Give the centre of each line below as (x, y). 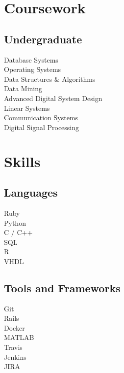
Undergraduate (43, 39)
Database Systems (31, 59)
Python (15, 222)
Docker (14, 327)
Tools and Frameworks (62, 288)
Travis (13, 347)
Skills (22, 161)
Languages (31, 192)
